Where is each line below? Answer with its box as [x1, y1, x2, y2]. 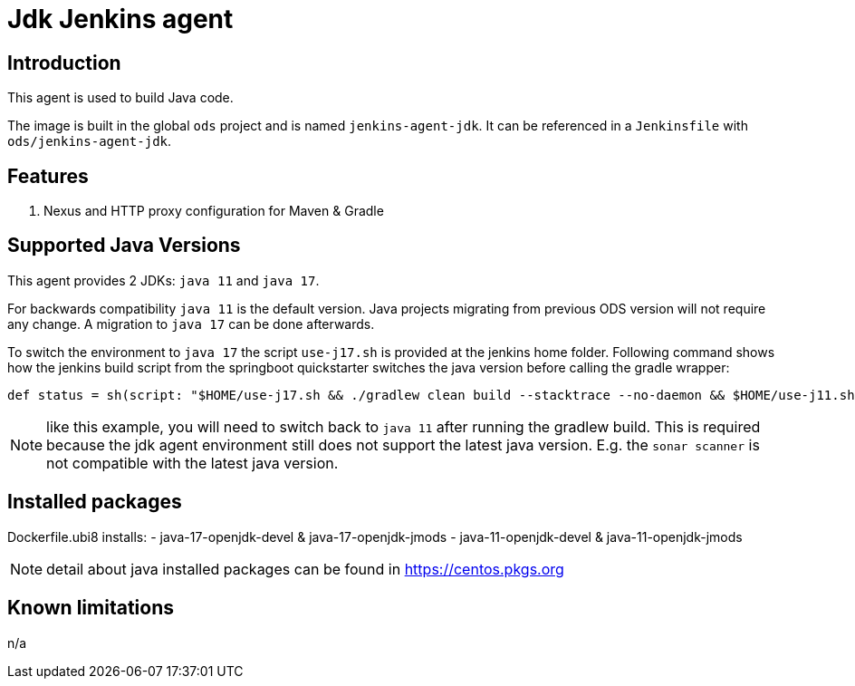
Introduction [7, 51, 121, 74]
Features [7, 164, 89, 188]
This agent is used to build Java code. [7, 90, 234, 106]
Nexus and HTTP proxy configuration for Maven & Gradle [43, 203, 384, 219]
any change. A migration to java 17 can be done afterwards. [7, 315, 375, 332]
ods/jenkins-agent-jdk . [7, 133, 172, 150]
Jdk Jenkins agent [7, 4, 234, 34]
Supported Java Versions [7, 234, 241, 257]
